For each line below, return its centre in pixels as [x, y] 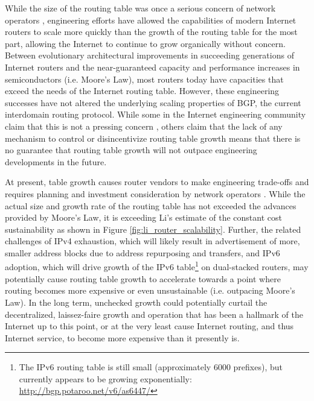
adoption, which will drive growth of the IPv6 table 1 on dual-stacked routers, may [157, 266]
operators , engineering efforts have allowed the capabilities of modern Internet [151, 20]
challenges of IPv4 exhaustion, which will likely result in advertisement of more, [152, 241]
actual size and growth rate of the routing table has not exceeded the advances [151, 205]
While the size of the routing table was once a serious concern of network [140, 8]
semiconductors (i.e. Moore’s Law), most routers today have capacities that [144, 79]
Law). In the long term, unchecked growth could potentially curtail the [136, 302]
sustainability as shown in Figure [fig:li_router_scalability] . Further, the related [153, 229]
